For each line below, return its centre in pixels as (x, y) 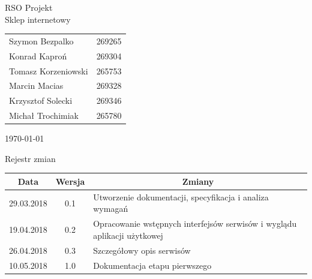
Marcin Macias (36, 85)
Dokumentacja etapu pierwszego (152, 265)
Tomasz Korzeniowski (49, 70)
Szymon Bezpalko (41, 40)
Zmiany (198, 181)
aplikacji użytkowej (128, 235)
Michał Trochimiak (44, 115)
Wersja (70, 181)
